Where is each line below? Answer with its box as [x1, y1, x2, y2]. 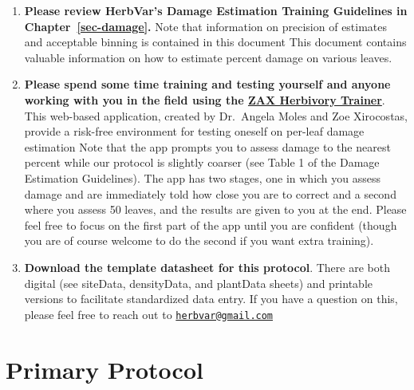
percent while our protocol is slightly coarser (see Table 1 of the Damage [24, 154, 380, 171]
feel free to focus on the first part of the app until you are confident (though [24, 216, 397, 233]
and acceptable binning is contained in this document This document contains [24, 33, 407, 50]
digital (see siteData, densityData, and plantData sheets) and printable [24, 274, 373, 291]
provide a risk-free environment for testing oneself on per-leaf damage [24, 123, 365, 140]
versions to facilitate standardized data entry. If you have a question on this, [24, 290, 398, 307]
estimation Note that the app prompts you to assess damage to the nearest [24, 138, 391, 155]
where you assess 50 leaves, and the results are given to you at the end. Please [24, 201, 407, 218]
